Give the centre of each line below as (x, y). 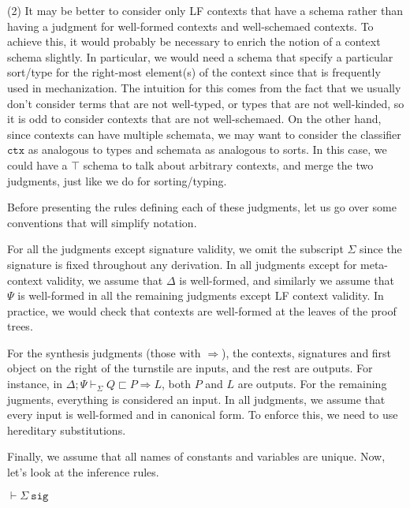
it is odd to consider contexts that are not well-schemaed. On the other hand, (194, 119)
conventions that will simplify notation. (102, 222)
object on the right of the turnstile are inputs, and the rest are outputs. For (190, 368)
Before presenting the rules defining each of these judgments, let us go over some (202, 207)
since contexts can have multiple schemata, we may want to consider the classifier (204, 134)
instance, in (35, 384)
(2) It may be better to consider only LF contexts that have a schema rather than (205, 10)
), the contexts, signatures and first (307, 352)
